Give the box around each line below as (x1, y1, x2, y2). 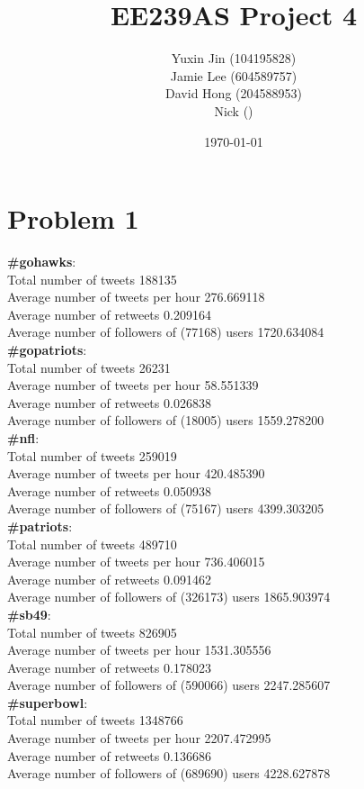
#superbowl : (7, 693, 88, 712)
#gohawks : (7, 252, 76, 271)
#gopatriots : (7, 340, 87, 358)
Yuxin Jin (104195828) (171, 49, 297, 68)
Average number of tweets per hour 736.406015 (7, 552, 265, 571)
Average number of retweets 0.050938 (7, 481, 211, 500)
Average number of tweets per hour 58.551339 (7, 376, 259, 394)
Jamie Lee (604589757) (170, 66, 297, 85)
